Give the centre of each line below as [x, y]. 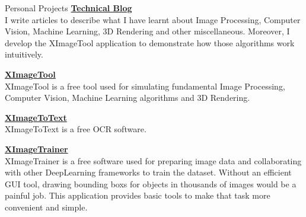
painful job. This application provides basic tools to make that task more [138, 195]
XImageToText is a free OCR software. [76, 129]
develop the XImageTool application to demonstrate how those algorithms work [150, 42]
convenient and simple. [46, 207]
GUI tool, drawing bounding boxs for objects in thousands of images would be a [151, 184]
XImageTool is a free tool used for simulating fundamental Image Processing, [145, 86]
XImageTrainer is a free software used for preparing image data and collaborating [153, 160]
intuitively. [24, 54]
